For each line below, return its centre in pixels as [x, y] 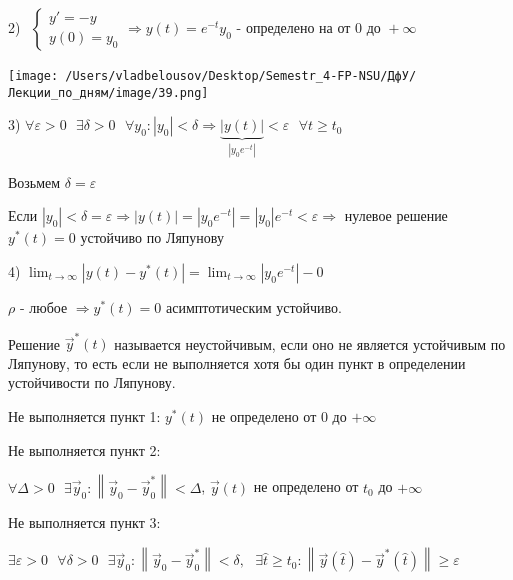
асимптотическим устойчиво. [254, 306]
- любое [43, 306]
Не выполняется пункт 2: [84, 449]
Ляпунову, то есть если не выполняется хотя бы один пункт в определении [237, 362]
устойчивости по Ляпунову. [92, 382]
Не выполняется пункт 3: [84, 522]
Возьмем [34, 181]
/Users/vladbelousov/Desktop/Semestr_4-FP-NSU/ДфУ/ [241, 76]
